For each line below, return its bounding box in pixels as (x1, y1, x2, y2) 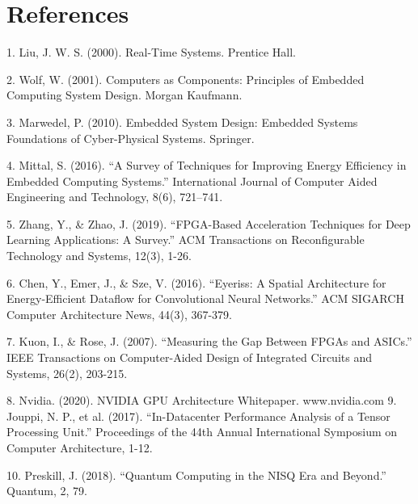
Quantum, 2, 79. (6, 482, 87, 499)
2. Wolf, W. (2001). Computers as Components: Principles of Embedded (6, 70, 365, 87)
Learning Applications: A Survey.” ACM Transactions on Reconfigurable (6, 231, 365, 248)
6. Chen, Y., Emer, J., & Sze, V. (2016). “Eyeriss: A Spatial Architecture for (6, 274, 386, 291)
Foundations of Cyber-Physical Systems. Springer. (6, 129, 255, 146)
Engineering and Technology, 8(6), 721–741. (6, 188, 223, 205)
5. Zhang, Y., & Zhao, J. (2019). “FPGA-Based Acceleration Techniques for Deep (6, 215, 411, 232)
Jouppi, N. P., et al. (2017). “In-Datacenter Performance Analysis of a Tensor (6, 407, 391, 424)
